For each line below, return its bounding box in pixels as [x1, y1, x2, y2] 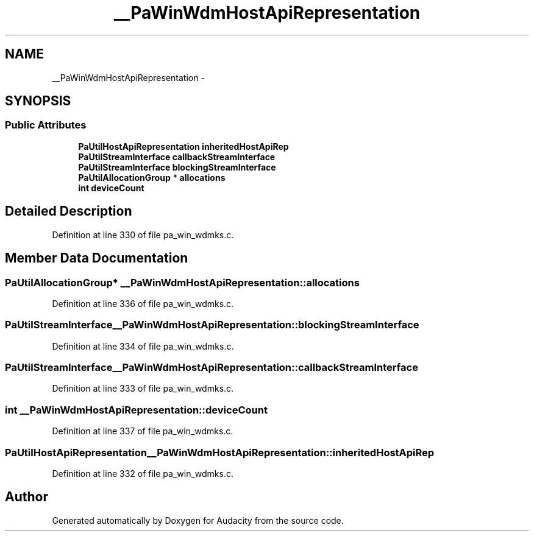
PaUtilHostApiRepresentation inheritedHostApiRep [78, 141, 289, 152]
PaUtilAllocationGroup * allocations [78, 172, 226, 183]
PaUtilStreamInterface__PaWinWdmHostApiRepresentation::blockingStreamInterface [5, 319, 419, 331]
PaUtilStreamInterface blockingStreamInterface [78, 161, 276, 172]
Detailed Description [5, 203, 132, 219]
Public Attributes [5, 119, 87, 132]
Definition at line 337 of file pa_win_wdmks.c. [52, 426, 233, 437]
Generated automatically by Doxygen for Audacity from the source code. [52, 515, 344, 526]
